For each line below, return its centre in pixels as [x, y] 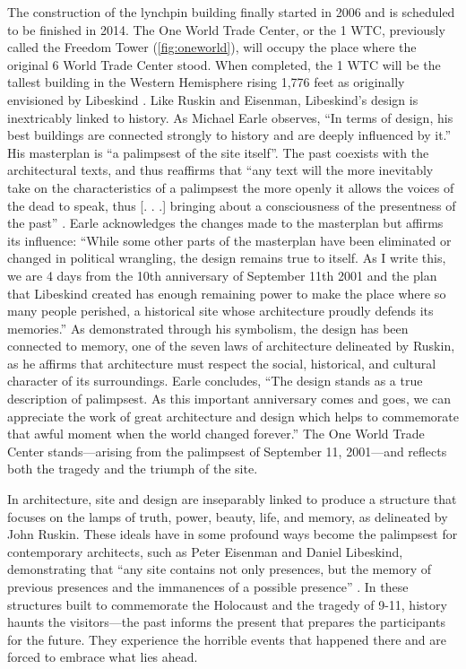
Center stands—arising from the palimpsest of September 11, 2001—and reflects [227, 451]
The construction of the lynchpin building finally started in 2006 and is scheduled [231, 12]
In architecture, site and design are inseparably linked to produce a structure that [232, 499]
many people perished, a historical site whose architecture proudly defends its [220, 311]
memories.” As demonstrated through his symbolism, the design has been [208, 328]
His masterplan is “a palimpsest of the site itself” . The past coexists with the [218, 152]
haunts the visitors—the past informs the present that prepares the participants [226, 622]
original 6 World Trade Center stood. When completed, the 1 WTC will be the [224, 64]
